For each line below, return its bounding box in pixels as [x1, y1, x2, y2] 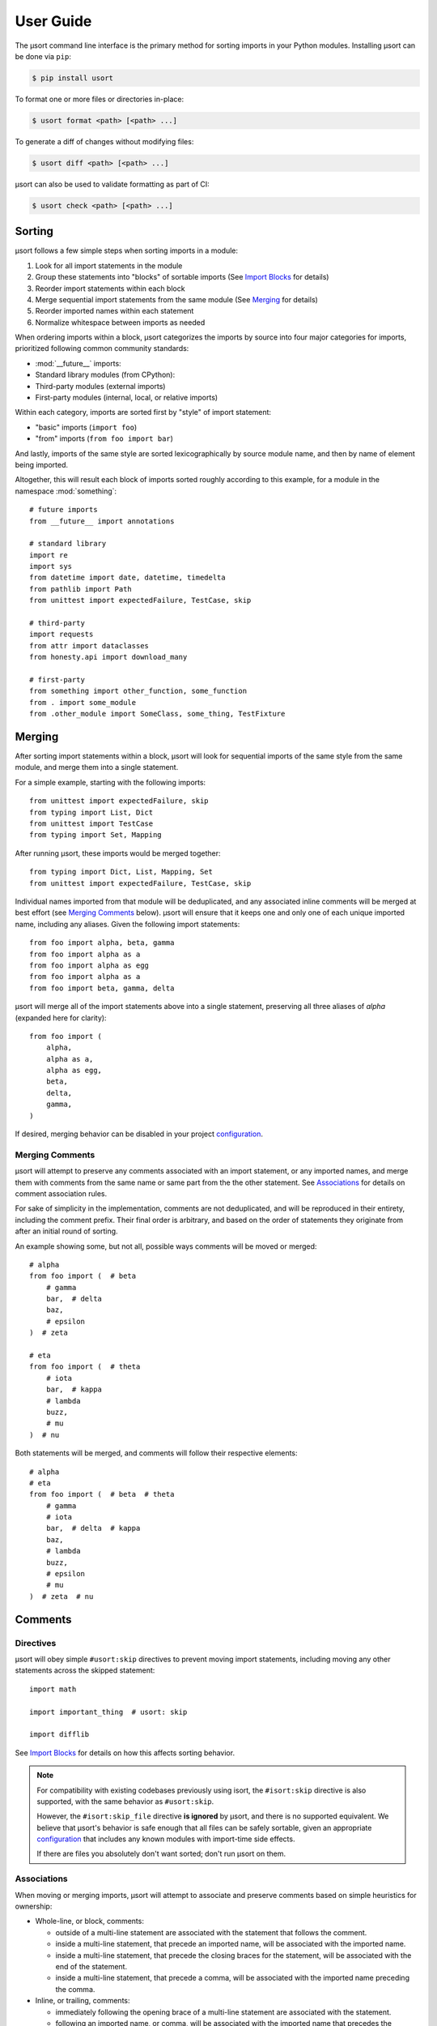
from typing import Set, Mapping [29, 831, 162, 840]
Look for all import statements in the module [35, 260, 183, 271]
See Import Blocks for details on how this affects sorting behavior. [15, 1747, 235, 1758]
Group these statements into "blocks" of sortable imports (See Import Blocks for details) [35, 272, 329, 282]
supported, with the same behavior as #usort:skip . [36, 1796, 214, 1806]
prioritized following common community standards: [15, 344, 189, 353]
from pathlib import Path [29, 584, 133, 593]
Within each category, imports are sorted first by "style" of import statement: [15, 408, 271, 417]
